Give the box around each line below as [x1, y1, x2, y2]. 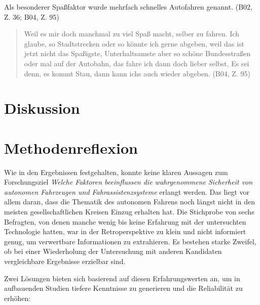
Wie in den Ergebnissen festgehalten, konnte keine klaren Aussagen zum [4, 166, 228, 177]
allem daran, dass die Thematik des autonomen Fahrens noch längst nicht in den [4, 196, 255, 207]
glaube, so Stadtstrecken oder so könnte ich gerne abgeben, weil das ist [24, 38, 244, 49]
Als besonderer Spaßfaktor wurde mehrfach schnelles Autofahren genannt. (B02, [4, 2, 252, 12]
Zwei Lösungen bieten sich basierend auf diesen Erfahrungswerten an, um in [4, 273, 240, 283]
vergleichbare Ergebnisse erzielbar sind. [4, 256, 126, 266]
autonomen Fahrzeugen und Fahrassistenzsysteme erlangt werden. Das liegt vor [4, 186, 250, 197]
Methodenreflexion [4, 137, 138, 158]
